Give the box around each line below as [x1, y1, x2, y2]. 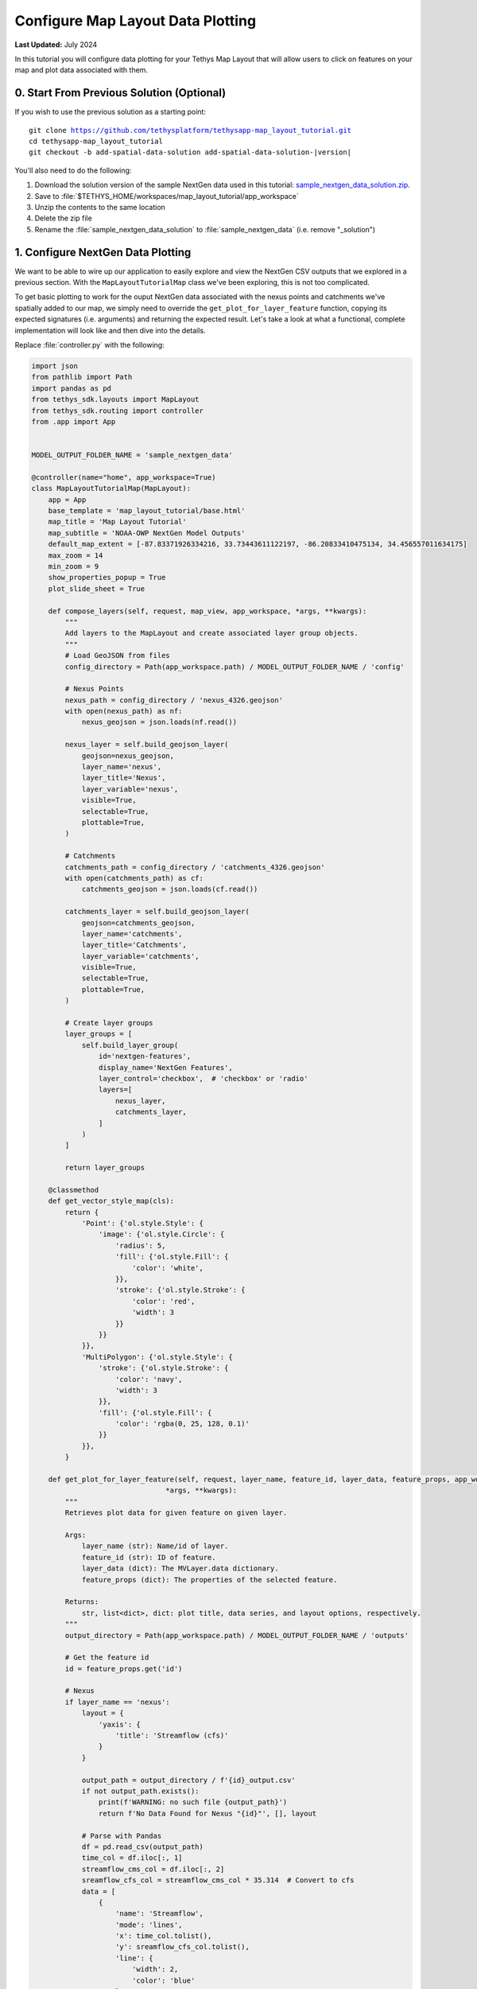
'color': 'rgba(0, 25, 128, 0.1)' [115, 1419, 250, 1428]
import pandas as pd [31, 383, 111, 393]
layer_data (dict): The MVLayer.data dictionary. [81, 1564, 279, 1573]
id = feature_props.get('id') [64, 1664, 183, 1673]
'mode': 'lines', [115, 1920, 183, 1929]
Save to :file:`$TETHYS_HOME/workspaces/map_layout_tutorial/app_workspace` [34, 191, 299, 200]
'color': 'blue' [131, 1975, 196, 1985]
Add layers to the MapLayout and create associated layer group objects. [64, 629, 359, 638]
